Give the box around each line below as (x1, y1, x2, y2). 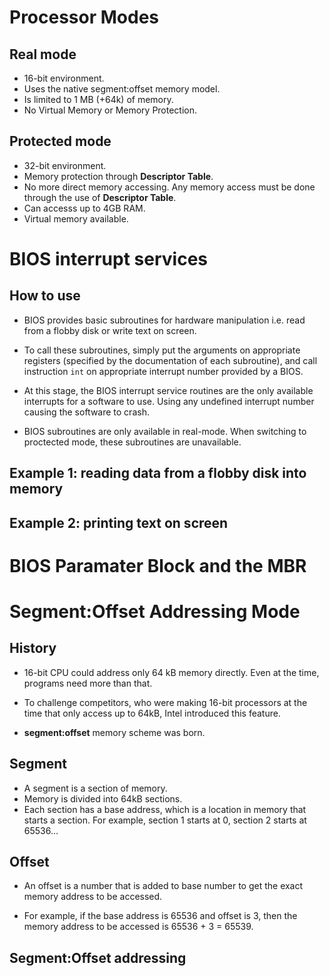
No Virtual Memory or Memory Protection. (23, 104, 198, 116)
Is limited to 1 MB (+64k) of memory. (23, 94, 174, 105)
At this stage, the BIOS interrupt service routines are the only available (23, 384, 314, 396)
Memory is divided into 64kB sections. (23, 792, 183, 805)
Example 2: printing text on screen (9, 514, 229, 531)
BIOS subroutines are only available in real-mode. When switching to (23, 425, 307, 437)
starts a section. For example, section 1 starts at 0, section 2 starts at (23, 814, 307, 826)
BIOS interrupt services (9, 248, 208, 270)
